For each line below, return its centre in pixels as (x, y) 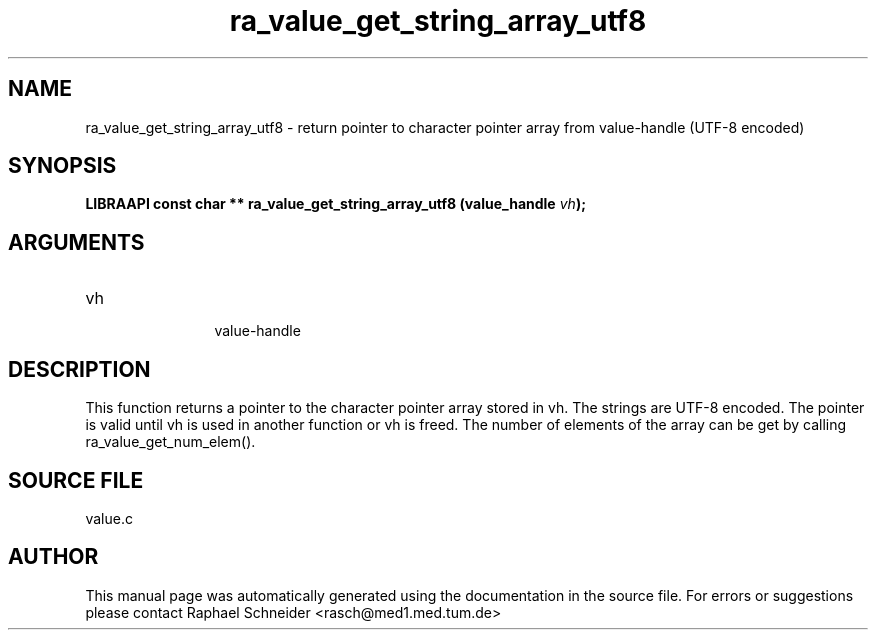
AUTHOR (53, 557)
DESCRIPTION (79, 369)
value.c (109, 518)
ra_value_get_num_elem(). (170, 442)
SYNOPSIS (62, 166)
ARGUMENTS (76, 242)
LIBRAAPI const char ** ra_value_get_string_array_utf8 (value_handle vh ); (335, 204)
